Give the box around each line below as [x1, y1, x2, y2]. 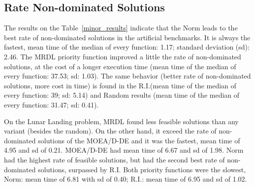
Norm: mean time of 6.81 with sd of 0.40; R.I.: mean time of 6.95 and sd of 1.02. [4, 174, 247, 184]
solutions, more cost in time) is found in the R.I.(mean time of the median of [4, 80, 236, 90]
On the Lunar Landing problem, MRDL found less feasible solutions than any [4, 116, 239, 126]
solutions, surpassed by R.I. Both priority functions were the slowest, [38, 164, 246, 174]
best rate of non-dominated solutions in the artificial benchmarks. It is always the [4, 32, 251, 42]
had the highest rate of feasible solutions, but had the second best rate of [4, 154, 225, 164]
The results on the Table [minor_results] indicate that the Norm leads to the [4, 23, 238, 33]
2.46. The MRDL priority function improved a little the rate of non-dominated [4, 51, 241, 61]
